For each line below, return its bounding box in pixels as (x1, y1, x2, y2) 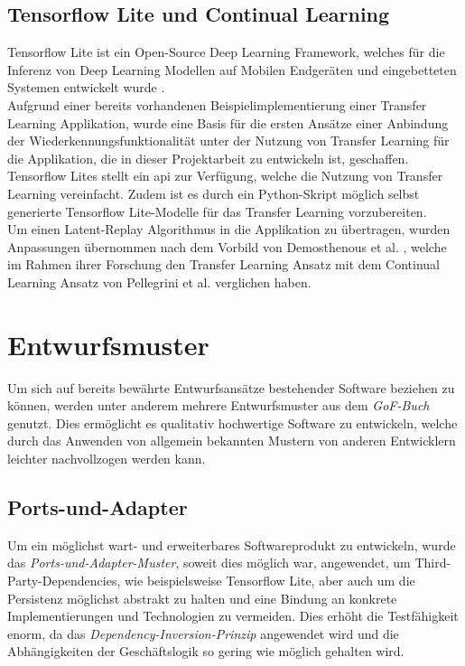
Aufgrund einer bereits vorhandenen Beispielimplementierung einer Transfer (7, 95, 427, 114)
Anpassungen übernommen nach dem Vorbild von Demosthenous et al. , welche (7, 237, 447, 256)
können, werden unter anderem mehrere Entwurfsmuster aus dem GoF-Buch (7, 396, 430, 415)
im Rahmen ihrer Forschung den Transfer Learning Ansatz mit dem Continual (7, 255, 441, 274)
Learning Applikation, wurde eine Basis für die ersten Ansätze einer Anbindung (7, 113, 449, 132)
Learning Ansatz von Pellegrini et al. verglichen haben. (7, 272, 312, 291)
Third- (414, 553, 451, 572)
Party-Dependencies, (7, 571, 121, 589)
